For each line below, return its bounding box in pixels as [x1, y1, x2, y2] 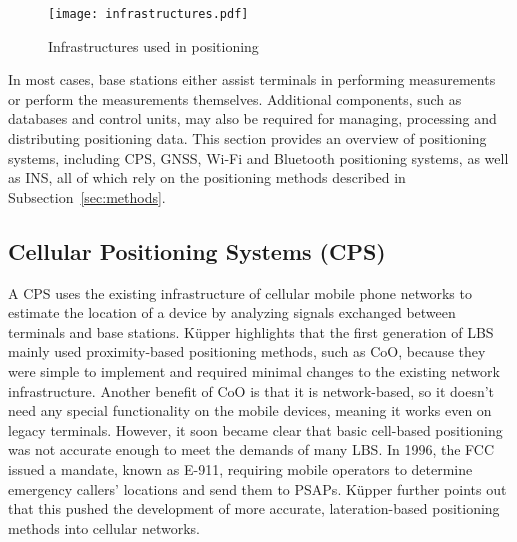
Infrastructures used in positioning [48, 35, 259, 56]
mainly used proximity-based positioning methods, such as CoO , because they [8, 341, 486, 362]
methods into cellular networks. [8, 517, 200, 538]
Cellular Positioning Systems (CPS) [8, 235, 386, 266]
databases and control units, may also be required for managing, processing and [8, 108, 497, 129]
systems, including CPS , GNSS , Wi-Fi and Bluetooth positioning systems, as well [8, 147, 509, 168]
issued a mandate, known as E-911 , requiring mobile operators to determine [8, 458, 473, 479]
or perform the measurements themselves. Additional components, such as [8, 88, 462, 109]
